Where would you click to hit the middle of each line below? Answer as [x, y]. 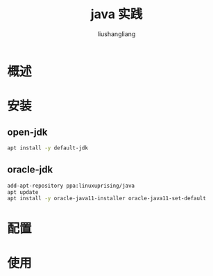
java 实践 [117, 14]
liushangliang [117, 34]
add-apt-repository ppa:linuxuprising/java [71, 186]
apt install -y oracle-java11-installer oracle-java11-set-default [107, 199]
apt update [23, 192]
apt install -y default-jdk [48, 148]
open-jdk [27, 132]
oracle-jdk [30, 170]
